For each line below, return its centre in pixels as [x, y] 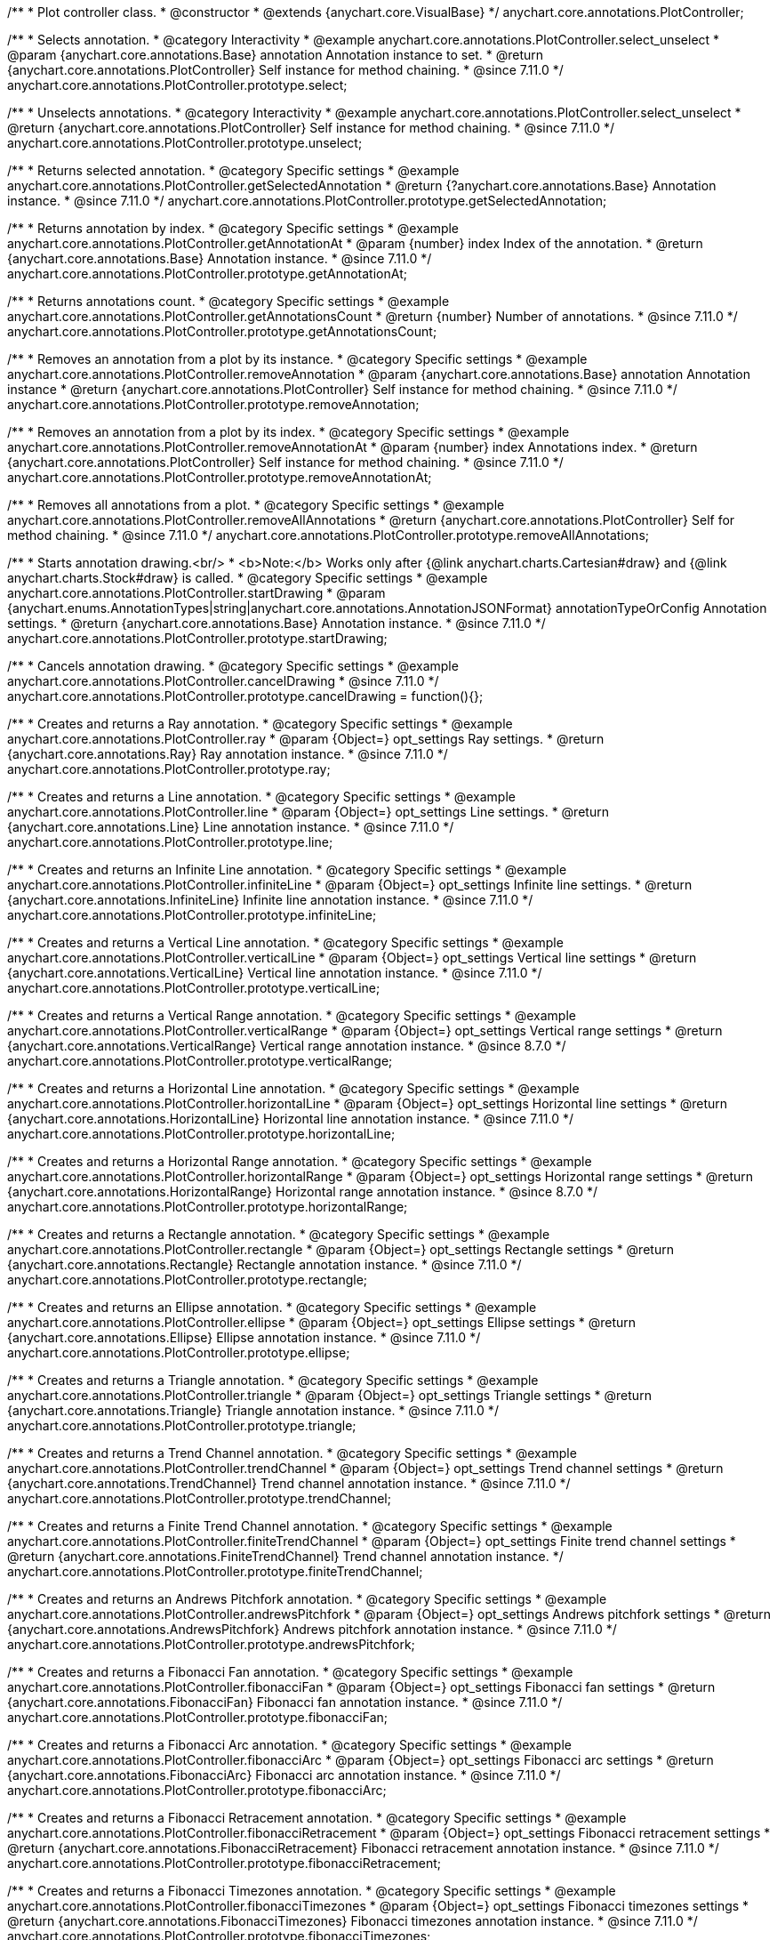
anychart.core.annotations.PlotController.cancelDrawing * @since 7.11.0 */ [223, 681]
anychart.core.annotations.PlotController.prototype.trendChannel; [199, 1498]
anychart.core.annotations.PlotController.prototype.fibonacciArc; [197, 1790]
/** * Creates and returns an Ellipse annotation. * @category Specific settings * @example [272, 1307]
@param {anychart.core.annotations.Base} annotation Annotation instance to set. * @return [276, 55]
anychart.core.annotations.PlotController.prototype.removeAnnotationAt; [220, 477]
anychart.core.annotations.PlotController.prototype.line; [170, 842]
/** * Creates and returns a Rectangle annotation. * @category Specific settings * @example [279, 1234]
